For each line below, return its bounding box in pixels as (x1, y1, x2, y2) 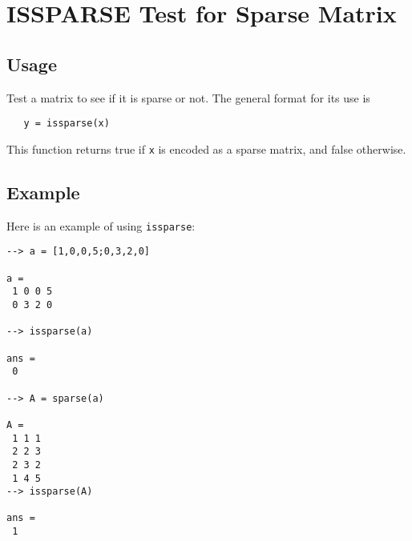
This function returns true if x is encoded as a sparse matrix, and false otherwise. (6, 140, 406, 157)
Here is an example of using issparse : (6, 217, 196, 234)
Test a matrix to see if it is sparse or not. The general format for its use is (6, 89, 370, 106)
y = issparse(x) (23, 118, 110, 130)
